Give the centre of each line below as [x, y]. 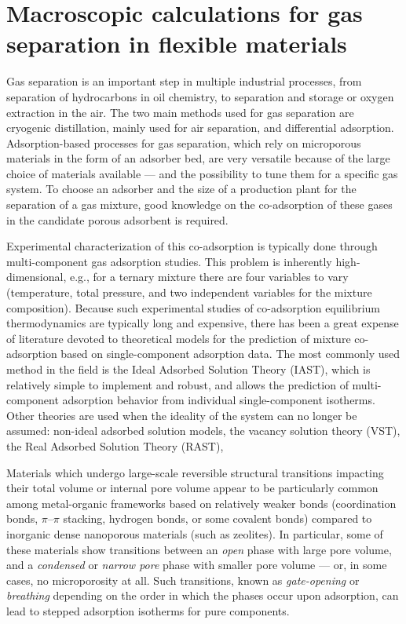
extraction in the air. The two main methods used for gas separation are [180, 112]
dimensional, [37, 277]
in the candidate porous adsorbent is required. [117, 219]
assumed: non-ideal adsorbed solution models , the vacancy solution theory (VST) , [203, 431]
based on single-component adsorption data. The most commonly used [230, 354]
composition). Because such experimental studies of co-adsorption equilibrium [193, 307]
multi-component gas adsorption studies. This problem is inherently [169, 261]
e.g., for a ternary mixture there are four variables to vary [209, 277]
